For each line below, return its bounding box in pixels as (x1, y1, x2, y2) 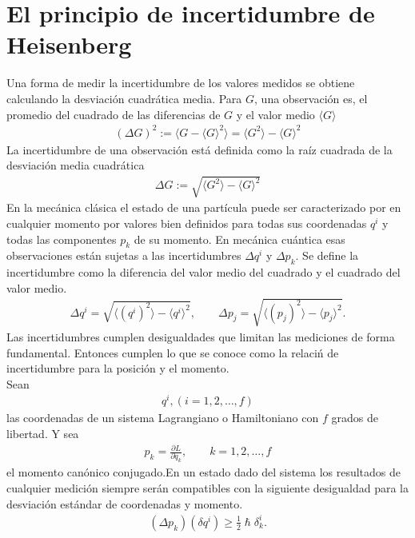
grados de (331, 409, 378, 426)
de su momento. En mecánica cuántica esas (134, 230, 345, 247)
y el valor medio (236, 106, 315, 122)
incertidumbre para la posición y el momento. (6, 360, 229, 377)
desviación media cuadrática (6, 157, 145, 173)
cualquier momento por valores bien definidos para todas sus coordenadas (6, 214, 367, 231)
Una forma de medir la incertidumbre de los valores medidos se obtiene (6, 74, 355, 91)
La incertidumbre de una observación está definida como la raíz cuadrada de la (6, 141, 393, 157)
